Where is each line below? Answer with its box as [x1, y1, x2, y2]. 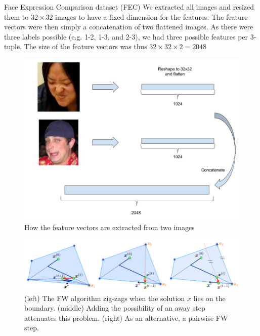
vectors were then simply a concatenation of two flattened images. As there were [4, 21, 253, 32]
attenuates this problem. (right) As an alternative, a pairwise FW [24, 312, 228, 323]
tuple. [4, 41, 22, 52]
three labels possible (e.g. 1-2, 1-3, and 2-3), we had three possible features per [4, 31, 248, 42]
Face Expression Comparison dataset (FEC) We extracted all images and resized [4, 2, 254, 12]
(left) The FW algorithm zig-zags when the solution [24, 292, 185, 303]
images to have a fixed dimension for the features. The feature [55, 11, 248, 22]
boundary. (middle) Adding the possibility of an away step [24, 303, 205, 313]
